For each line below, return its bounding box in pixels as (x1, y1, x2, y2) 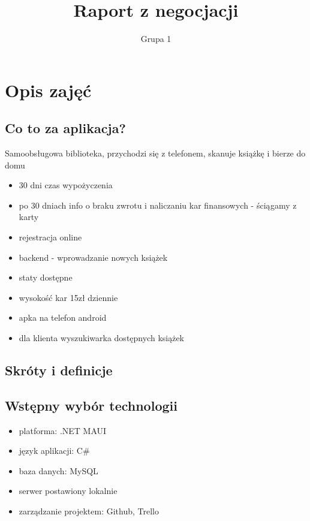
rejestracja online (19, 231, 82, 243)
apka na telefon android (19, 311, 107, 324)
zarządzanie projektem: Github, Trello (19, 505, 159, 517)
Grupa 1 (140, 32, 171, 45)
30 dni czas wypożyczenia (19, 179, 113, 191)
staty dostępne (19, 271, 73, 284)
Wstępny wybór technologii (5, 396, 177, 414)
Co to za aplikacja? (5, 119, 126, 137)
